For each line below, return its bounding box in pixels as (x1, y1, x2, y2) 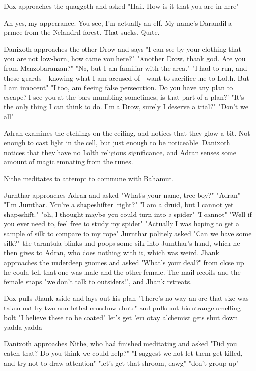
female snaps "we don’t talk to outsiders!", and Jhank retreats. (4, 276, 192, 286)
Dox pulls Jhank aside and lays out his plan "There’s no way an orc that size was (4, 293, 249, 303)
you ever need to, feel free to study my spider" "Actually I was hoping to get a (4, 218, 239, 229)
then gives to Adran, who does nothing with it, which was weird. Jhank (4, 247, 220, 258)
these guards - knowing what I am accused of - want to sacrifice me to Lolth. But (4, 72, 249, 83)
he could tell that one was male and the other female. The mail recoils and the (4, 267, 241, 277)
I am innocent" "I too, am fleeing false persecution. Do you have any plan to (4, 82, 233, 93)
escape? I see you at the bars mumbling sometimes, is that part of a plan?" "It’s (4, 92, 244, 102)
